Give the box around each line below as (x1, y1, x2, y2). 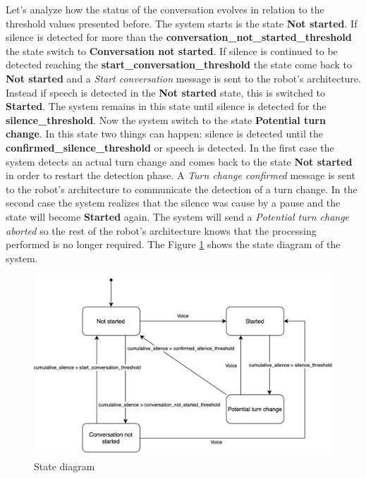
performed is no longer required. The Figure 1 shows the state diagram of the (6, 237, 341, 252)
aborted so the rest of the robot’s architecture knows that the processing (6, 223, 317, 238)
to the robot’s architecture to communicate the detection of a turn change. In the (6, 181, 358, 196)
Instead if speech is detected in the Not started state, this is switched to (6, 85, 326, 99)
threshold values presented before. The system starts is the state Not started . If (6, 16, 358, 30)
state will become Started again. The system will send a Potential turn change (6, 209, 350, 223)
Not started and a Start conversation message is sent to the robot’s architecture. (6, 71, 361, 85)
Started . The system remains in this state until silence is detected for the (6, 99, 327, 114)
